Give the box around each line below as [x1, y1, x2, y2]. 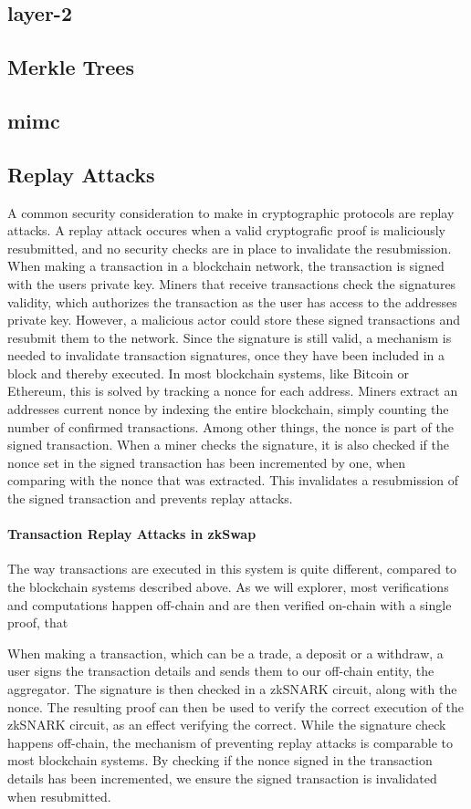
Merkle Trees [7, 53, 134, 81]
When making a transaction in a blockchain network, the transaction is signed [7, 256, 445, 275]
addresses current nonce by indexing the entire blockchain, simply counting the [7, 399, 449, 419]
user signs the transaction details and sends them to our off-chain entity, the [7, 661, 434, 680]
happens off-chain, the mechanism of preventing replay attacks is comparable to [7, 732, 454, 752]
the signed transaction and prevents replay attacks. [7, 489, 293, 508]
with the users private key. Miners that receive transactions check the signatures [7, 274, 456, 293]
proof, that [7, 613, 68, 632]
